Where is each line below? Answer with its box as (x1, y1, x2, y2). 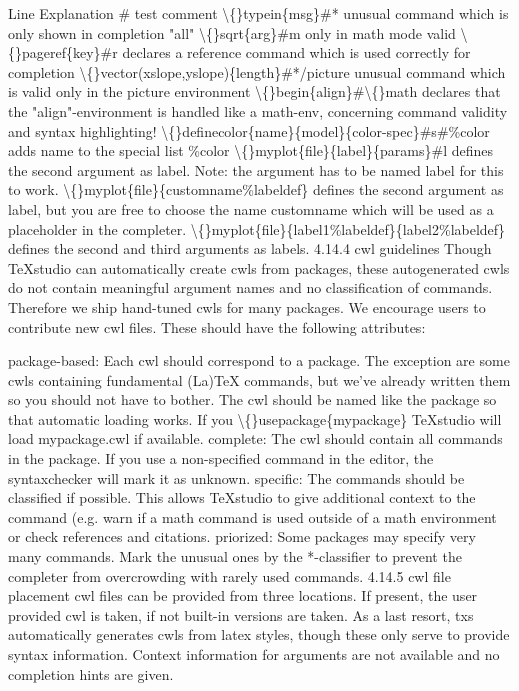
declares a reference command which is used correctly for (122, 42, 471, 63)
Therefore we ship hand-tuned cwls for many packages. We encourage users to (8, 296, 486, 317)
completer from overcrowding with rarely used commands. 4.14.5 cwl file (8, 565, 451, 586)
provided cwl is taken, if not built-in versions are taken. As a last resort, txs (8, 604, 474, 625)
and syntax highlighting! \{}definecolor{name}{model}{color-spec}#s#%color (8, 120, 490, 141)
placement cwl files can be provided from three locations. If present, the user (8, 585, 478, 606)
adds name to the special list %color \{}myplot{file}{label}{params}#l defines (8, 140, 493, 161)
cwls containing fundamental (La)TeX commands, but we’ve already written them (8, 369, 511, 390)
